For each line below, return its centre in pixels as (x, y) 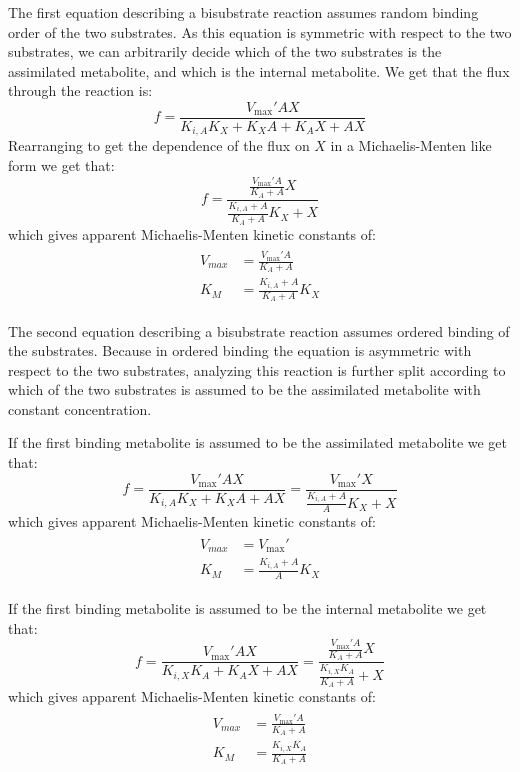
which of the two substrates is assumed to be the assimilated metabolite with (244, 389)
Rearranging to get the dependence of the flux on (159, 145)
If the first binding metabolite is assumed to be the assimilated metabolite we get (258, 442)
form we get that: (61, 165)
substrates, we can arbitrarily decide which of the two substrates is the (225, 51)
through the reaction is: (80, 90)
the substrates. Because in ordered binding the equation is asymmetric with (240, 350)
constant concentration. (80, 408)
